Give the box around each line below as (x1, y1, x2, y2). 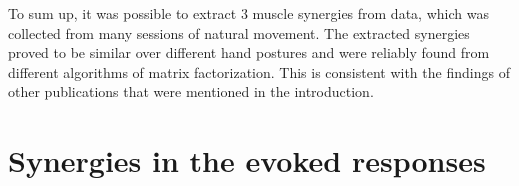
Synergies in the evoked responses (8, 140, 486, 181)
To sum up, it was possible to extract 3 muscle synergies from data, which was (8, 3, 489, 23)
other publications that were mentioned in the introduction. (8, 81, 374, 102)
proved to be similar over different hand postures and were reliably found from (8, 42, 490, 63)
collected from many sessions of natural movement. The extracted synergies (8, 22, 470, 43)
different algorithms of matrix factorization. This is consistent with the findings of (8, 61, 510, 82)
